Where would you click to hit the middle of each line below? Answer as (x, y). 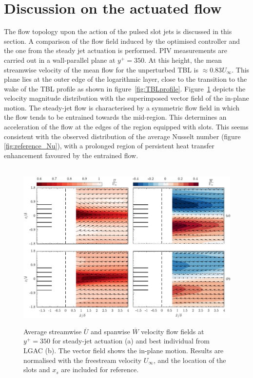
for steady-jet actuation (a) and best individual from (131, 341)
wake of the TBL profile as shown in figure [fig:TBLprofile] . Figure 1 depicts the (125, 88)
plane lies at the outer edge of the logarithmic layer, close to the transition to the (126, 79)
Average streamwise (53, 331)
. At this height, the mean (183, 60)
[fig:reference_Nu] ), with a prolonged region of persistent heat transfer (109, 146)
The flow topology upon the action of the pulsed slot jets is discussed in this (118, 31)
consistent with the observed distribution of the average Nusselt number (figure (122, 136)
